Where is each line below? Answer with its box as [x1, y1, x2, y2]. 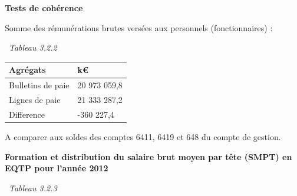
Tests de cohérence [5, 2, 83, 14]
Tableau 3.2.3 [9, 181, 57, 194]
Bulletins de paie [9, 79, 70, 91]
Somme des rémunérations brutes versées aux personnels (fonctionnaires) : [5, 21, 273, 34]
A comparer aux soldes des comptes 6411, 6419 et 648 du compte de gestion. [5, 130, 281, 142]
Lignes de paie [9, 93, 61, 105]
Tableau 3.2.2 [9, 41, 57, 54]
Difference [9, 108, 45, 120]
